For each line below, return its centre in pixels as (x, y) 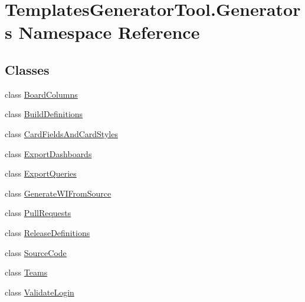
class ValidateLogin (40, 292)
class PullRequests (38, 213)
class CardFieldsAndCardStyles (61, 133)
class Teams (26, 272)
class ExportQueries (41, 173)
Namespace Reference (109, 32)
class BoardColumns (41, 94)
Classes (27, 69)
